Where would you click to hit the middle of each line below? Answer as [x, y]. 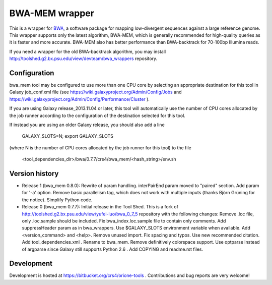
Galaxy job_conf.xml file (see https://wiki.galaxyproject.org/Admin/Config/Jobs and [95, 92]
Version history [34, 173]
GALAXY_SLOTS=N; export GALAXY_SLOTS [67, 136]
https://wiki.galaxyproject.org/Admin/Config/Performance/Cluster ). [79, 99]
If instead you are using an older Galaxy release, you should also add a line [87, 125]
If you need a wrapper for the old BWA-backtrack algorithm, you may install [88, 51]
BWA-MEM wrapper [52, 13]
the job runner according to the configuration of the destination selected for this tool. [97, 116]
